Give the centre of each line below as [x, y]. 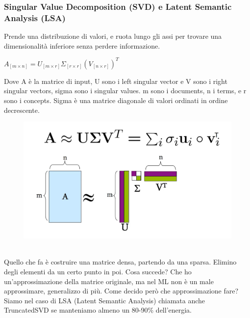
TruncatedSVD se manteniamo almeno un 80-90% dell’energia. [98, 310]
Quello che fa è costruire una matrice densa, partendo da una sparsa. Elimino [120, 262]
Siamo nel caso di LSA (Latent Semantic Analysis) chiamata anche [105, 300]
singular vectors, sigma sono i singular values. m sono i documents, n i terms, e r [125, 91]
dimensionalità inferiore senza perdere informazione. [82, 45]
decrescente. [22, 110]
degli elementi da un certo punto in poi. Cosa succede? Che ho [98, 272]
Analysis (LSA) [35, 17]
